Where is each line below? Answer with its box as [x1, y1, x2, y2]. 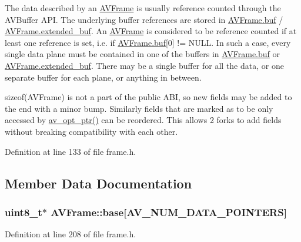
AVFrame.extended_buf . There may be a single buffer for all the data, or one [5, 59, 284, 71]
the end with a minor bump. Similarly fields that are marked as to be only [5, 102, 273, 114]
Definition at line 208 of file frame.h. [5, 228, 136, 240]
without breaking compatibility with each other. [5, 125, 178, 137]
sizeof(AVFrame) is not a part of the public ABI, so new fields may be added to [5, 91, 292, 103]
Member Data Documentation [5, 174, 192, 192]
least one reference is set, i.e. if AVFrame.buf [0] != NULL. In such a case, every [5, 36, 291, 48]
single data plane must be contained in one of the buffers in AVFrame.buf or [5, 48, 280, 60]
